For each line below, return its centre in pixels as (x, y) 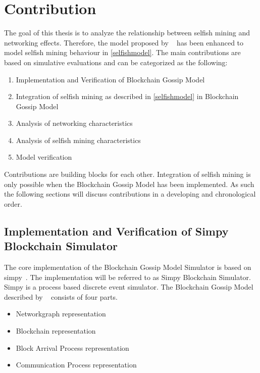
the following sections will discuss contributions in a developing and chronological (130, 194)
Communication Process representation (76, 365)
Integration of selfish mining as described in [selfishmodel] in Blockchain (127, 96)
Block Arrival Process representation (72, 347)
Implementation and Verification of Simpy (116, 231)
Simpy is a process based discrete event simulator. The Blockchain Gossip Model (129, 287)
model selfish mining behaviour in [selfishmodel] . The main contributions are (122, 52)
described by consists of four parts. (61, 296)
